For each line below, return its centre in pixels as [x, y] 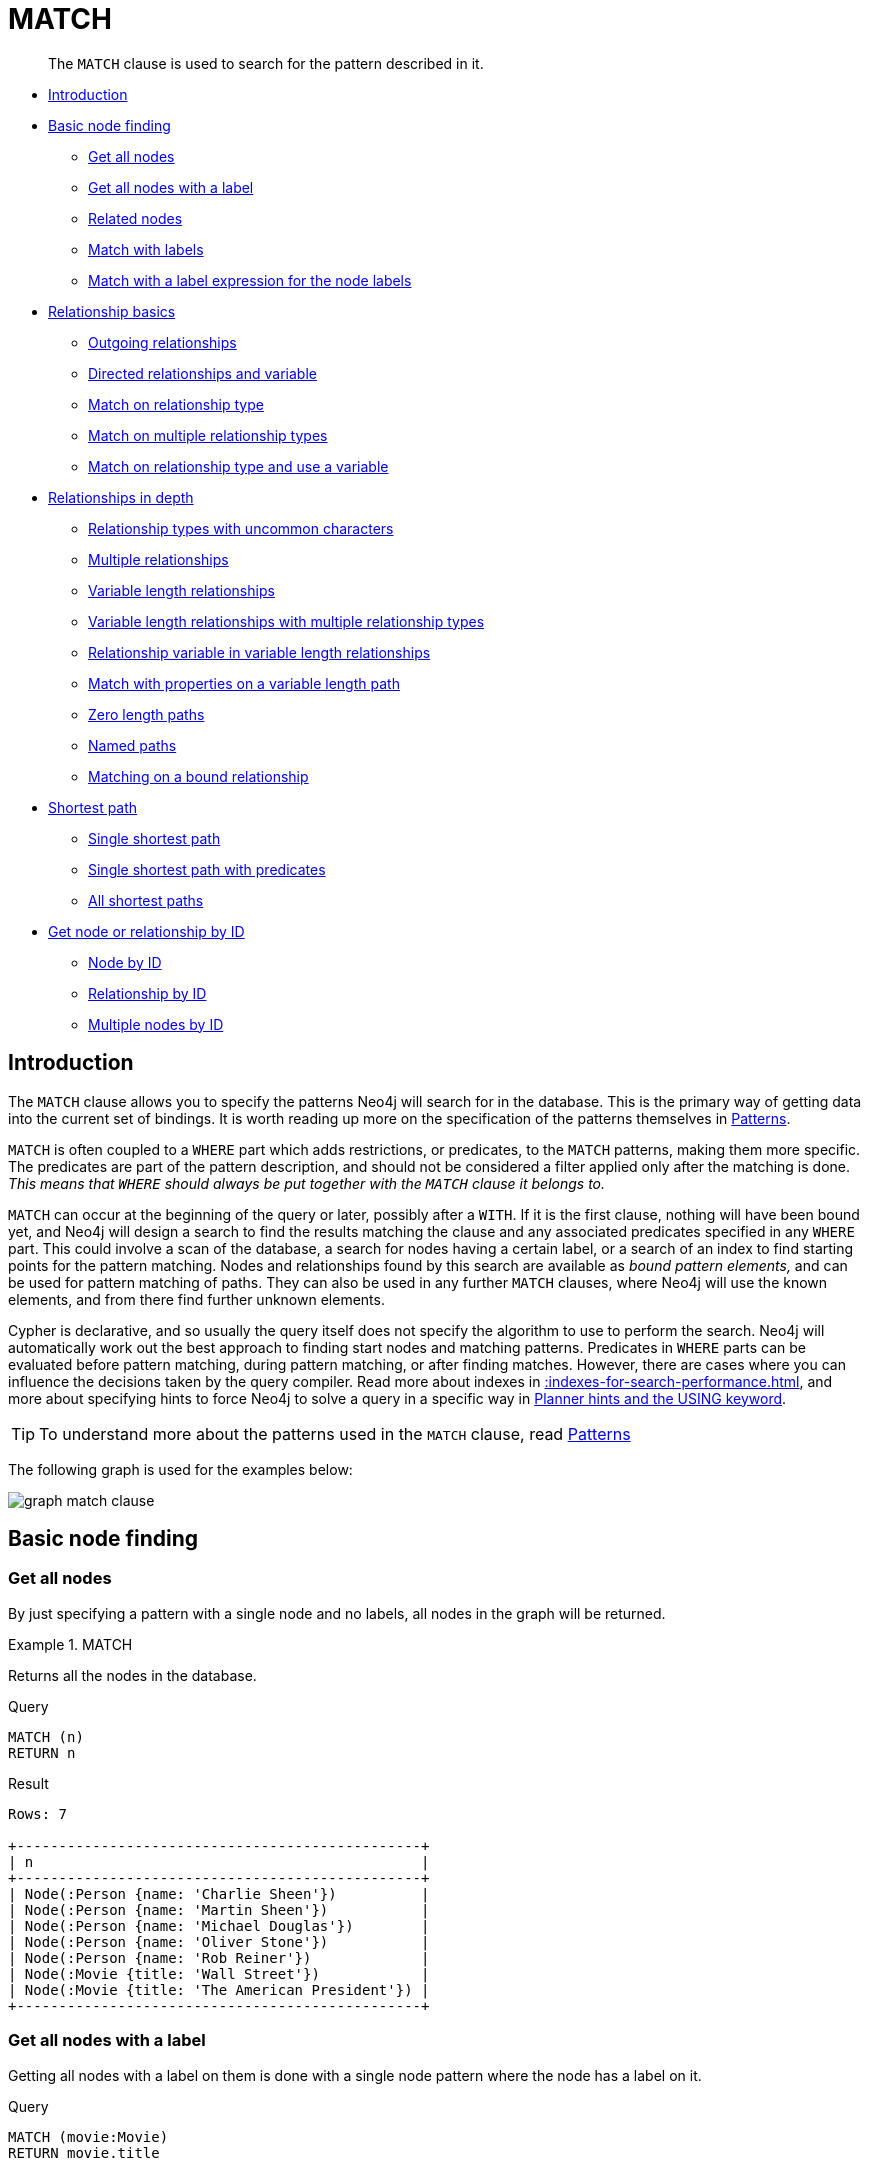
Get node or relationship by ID [146, 931]
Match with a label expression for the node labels [250, 280]
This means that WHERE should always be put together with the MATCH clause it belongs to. [307, 1183]
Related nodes [135, 218]
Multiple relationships [158, 559]
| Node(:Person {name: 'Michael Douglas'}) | [219, 1925]
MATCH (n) [46, 1736]
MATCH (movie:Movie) [88, 2136]
